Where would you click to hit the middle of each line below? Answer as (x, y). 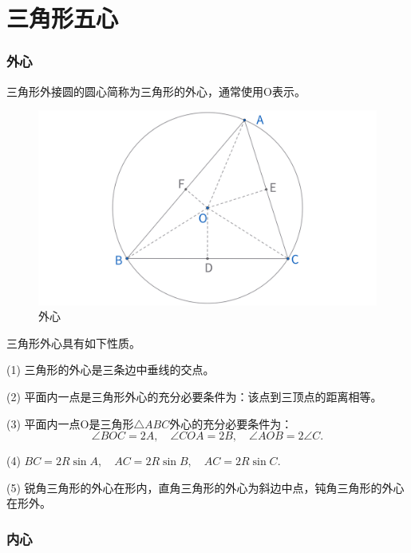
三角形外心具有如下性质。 (73, 342)
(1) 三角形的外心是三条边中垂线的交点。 (111, 370)
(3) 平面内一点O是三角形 (70, 423)
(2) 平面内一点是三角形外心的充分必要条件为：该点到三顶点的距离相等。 (194, 397)
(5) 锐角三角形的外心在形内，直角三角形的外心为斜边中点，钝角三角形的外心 (205, 487)
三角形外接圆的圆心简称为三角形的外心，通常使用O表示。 (156, 91)
